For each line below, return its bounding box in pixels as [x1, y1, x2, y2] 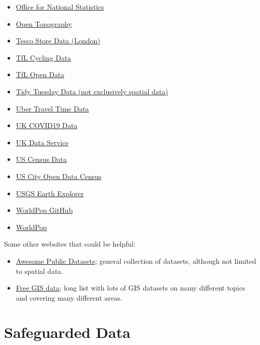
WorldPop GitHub [16, 205, 73, 215]
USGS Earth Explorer [16, 188, 84, 198]
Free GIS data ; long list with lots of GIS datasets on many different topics [16, 282, 245, 293]
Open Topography [16, 18, 72, 29]
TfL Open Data [16, 69, 64, 80]
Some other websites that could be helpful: [4, 239, 136, 249]
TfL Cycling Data [16, 52, 71, 63]
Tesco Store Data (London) [16, 35, 100, 46]
